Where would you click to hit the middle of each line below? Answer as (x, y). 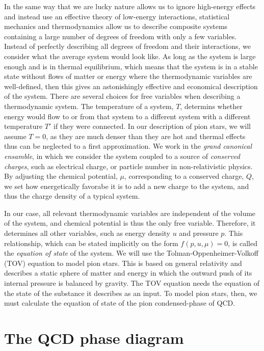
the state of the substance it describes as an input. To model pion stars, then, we (131, 293)
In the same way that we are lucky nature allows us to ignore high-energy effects (130, 6)
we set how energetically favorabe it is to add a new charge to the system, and (127, 186)
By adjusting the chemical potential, (61, 176)
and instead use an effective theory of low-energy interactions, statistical (117, 16)
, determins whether (211, 106)
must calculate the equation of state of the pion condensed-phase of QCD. (120, 303)
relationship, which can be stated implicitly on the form (91, 243)
